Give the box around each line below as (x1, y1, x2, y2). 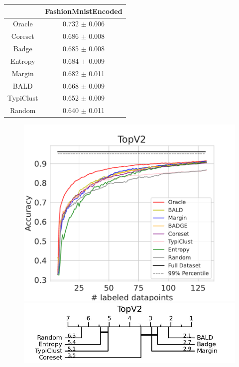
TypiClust (7, 93, 38, 103)
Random (9, 105, 36, 116)
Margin (11, 68, 34, 78)
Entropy (10, 55, 35, 66)
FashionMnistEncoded (45, 5, 122, 16)
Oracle (12, 18, 33, 29)
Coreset (11, 31, 34, 41)
